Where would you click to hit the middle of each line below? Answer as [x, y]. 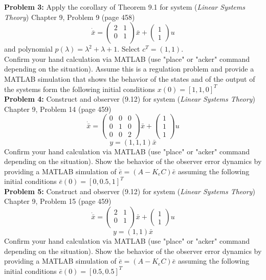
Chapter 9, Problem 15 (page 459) [58, 201]
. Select [129, 49]
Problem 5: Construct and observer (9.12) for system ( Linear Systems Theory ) [130, 191]
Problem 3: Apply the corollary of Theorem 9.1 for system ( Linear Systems [125, 7]
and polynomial [28, 49]
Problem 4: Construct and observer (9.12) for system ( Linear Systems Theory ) [130, 99]
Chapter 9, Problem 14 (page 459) [58, 109]
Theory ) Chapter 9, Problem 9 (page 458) [70, 17]
